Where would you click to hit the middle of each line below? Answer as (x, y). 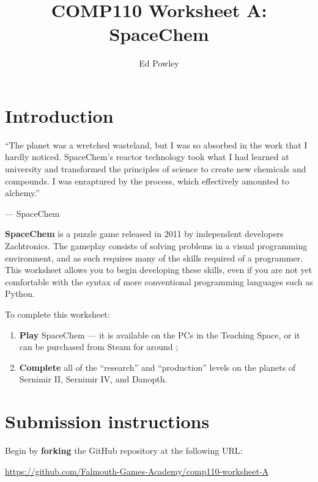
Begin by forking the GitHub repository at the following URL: (124, 451)
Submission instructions (107, 421)
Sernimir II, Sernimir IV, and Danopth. (93, 379)
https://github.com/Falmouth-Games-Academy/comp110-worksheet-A (137, 471)
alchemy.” (22, 193)
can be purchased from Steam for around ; (99, 347)
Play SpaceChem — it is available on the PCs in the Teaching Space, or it (160, 334)
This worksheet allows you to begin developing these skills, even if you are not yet (159, 270)
